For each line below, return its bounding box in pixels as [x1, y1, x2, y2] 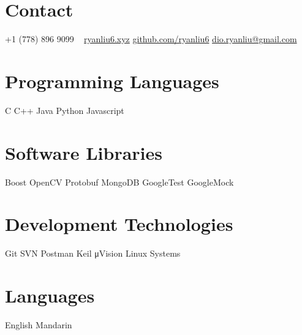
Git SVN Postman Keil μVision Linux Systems [5, 247, 181, 260]
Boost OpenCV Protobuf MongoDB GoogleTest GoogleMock [5, 175, 234, 188]
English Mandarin [5, 318, 72, 331]
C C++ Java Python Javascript [5, 104, 124, 116]
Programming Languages [5, 68, 219, 93]
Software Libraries [5, 140, 163, 165]
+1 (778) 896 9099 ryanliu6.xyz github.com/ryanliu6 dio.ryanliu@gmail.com [5, 32, 297, 45]
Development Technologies [5, 211, 233, 236]
